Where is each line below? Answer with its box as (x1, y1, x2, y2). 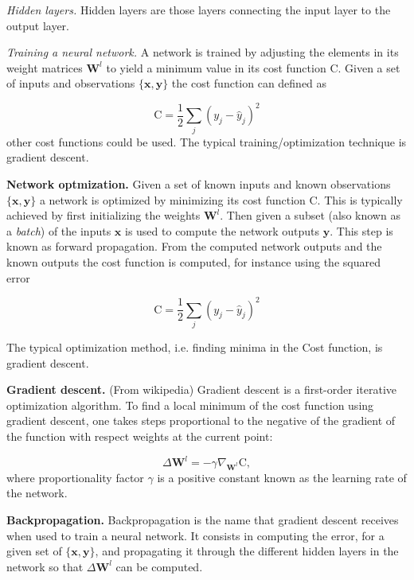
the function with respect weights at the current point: (6, 427, 273, 444)
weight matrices (6, 59, 83, 76)
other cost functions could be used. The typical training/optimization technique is (6, 133, 407, 150)
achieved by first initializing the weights (6, 207, 201, 224)
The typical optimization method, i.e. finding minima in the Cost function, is (6, 338, 383, 355)
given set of (6, 543, 62, 559)
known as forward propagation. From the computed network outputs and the (6, 238, 382, 255)
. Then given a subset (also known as (220, 207, 400, 224)
